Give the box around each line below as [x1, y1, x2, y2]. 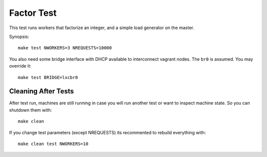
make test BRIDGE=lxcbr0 [18, 75, 78, 80]
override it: [9, 63, 32, 69]
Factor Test [9, 7, 57, 18]
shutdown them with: [9, 107, 52, 113]
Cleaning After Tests [9, 87, 74, 96]
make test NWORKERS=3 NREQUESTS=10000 [18, 45, 112, 51]
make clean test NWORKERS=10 [18, 141, 89, 147]
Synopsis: [9, 34, 30, 39]
